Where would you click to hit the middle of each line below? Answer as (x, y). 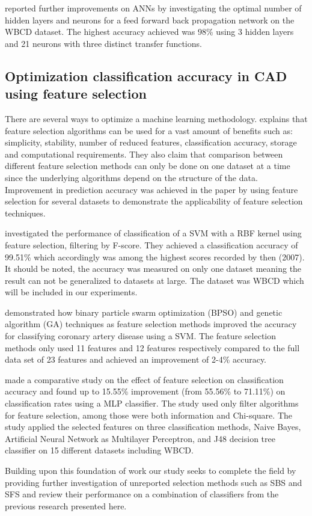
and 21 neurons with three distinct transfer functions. (103, 43)
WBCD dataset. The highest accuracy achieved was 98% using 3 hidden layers (149, 32)
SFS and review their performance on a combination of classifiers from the (142, 494)
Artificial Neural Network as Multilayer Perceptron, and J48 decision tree (140, 438)
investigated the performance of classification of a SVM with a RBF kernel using (153, 233)
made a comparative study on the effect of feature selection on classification (144, 379)
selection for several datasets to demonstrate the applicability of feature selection (154, 201)
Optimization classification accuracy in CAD (146, 75)
